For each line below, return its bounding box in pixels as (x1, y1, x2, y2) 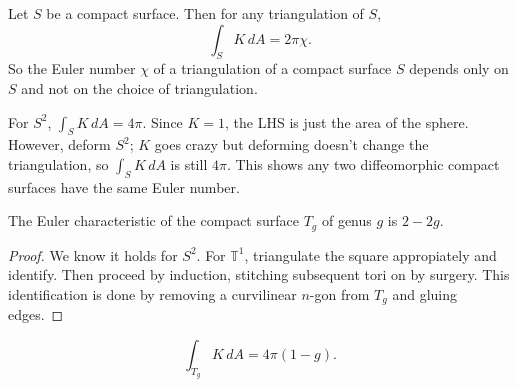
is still (170, 153, 208, 174)
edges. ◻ (8, 304, 64, 325)
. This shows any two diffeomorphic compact (226, 153, 500, 174)
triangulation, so (8, 153, 109, 174)
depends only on (409, 58, 509, 79)
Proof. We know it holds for (8, 244, 178, 265)
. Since (142, 111, 183, 132)
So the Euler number (8, 58, 136, 79)
